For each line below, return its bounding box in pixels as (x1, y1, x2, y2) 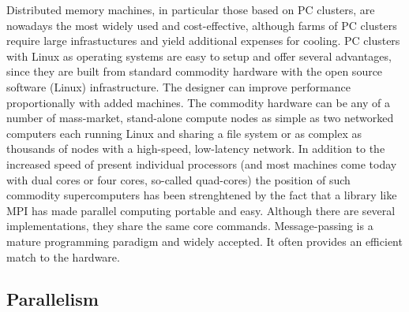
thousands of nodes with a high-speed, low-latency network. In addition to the (6, 140, 385, 157)
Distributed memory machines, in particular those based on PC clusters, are (6, 2, 375, 17)
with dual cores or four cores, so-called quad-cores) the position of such (6, 171, 351, 188)
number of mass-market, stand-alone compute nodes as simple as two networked (6, 110, 394, 126)
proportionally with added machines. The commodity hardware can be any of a (6, 94, 390, 110)
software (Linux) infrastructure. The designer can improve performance (6, 78, 351, 95)
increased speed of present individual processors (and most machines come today (6, 155, 397, 172)
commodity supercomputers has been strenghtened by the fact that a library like (6, 187, 397, 203)
